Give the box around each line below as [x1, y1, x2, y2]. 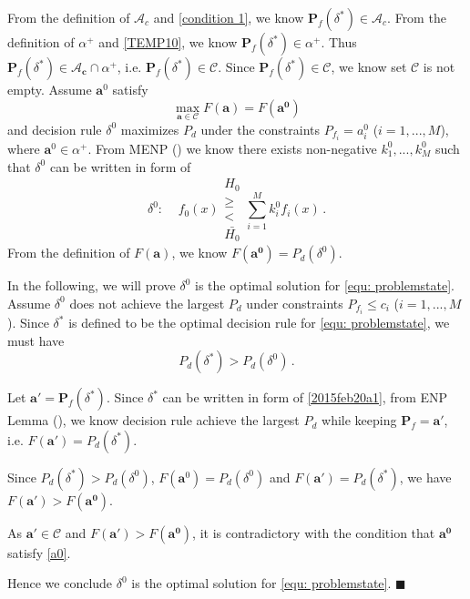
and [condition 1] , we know [153, 8, 304, 26]
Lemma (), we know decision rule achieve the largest [7, 411, 300, 430]
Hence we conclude [7, 574, 113, 593]
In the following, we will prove [7, 276, 176, 295]
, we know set [331, 57, 407, 76]
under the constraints [200, 119, 320, 138]
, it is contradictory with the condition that [192, 523, 435, 542]
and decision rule [7, 119, 102, 138]
